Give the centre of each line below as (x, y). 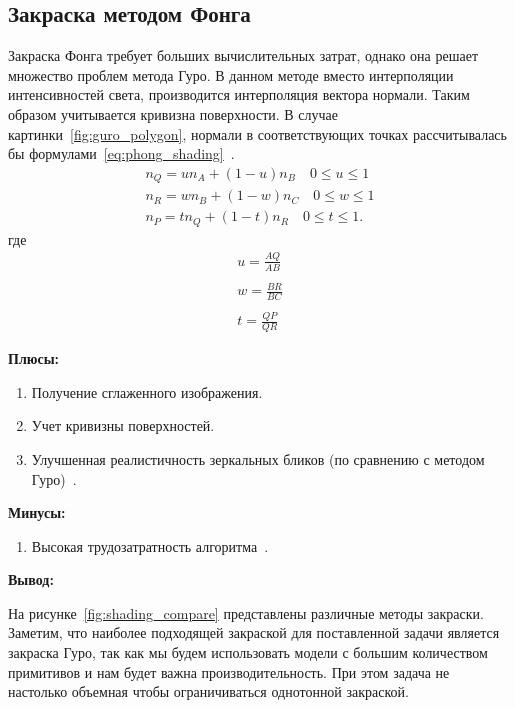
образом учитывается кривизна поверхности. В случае (173, 113)
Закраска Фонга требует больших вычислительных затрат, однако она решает (243, 55)
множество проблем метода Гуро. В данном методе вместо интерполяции (231, 74)
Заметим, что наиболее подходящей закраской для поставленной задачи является (254, 632)
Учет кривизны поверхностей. (123, 425)
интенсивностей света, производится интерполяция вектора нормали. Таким (239, 94)
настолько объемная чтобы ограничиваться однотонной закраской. (208, 691)
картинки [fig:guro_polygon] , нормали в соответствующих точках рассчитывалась (257, 133)
